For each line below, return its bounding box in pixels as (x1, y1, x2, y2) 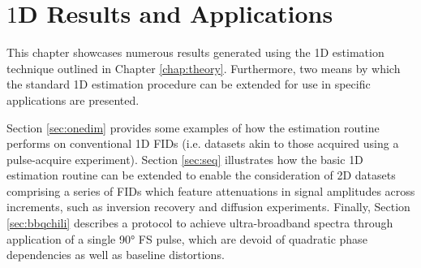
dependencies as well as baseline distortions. (6, 246, 225, 263)
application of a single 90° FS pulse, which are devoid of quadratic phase (6, 230, 367, 247)
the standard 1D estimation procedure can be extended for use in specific (6, 76, 371, 93)
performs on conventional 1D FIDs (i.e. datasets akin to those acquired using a (6, 135, 399, 152)
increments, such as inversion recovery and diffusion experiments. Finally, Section (6, 198, 410, 215)
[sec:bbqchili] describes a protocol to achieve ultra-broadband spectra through (6, 214, 393, 231)
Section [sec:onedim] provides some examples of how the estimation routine (6, 119, 380, 136)
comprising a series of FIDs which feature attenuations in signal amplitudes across (6, 182, 415, 199)
